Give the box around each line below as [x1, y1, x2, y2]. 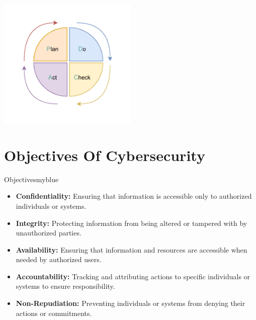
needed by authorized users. [16, 254, 102, 265]
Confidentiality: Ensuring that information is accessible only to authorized [16, 191, 252, 201]
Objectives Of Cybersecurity [4, 144, 205, 165]
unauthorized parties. [16, 227, 81, 238]
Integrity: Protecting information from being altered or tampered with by [16, 217, 247, 228]
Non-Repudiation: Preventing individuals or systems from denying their [16, 298, 245, 308]
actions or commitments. [16, 307, 92, 318]
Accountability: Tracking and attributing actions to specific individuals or [16, 271, 250, 281]
